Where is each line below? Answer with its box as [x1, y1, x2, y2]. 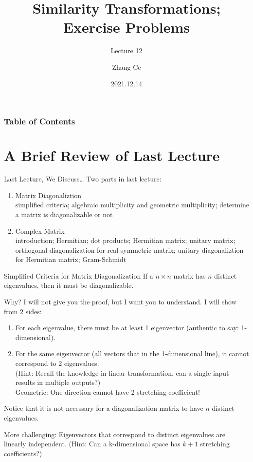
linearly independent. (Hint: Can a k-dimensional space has [4, 439, 181, 449]
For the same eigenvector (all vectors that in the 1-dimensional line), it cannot [15, 348, 249, 359]
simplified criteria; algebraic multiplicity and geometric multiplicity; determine [15, 200, 249, 210]
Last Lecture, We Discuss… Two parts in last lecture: [4, 174, 162, 184]
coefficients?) [4, 448, 42, 458]
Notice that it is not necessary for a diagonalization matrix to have [4, 403, 203, 413]
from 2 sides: [4, 306, 42, 316]
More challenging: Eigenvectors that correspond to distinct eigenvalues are [4, 429, 225, 439]
